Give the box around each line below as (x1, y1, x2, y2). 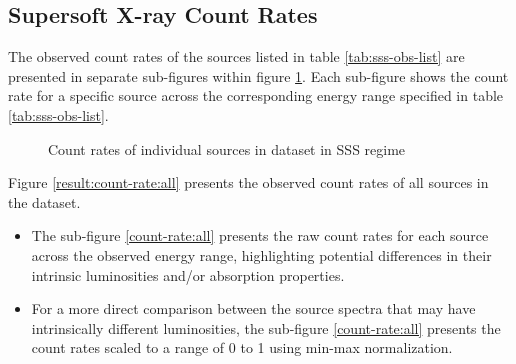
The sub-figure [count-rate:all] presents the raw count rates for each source (31, 225, 489, 246)
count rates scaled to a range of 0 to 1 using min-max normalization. (31, 337, 453, 358)
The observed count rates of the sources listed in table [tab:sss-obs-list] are (8, 46, 465, 67)
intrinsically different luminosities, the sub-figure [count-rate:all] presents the (31, 317, 501, 338)
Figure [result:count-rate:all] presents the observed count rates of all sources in (8, 172, 489, 193)
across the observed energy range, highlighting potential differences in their (31, 244, 492, 265)
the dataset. (8, 191, 81, 212)
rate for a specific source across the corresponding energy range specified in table (8, 85, 504, 106)
